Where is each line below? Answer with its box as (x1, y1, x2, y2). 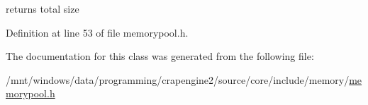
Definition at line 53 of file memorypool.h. (6, 25, 189, 39)
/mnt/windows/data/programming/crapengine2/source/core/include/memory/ (6, 72, 350, 87)
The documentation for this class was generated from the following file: (6, 49, 314, 63)
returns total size (6, 1, 79, 16)
